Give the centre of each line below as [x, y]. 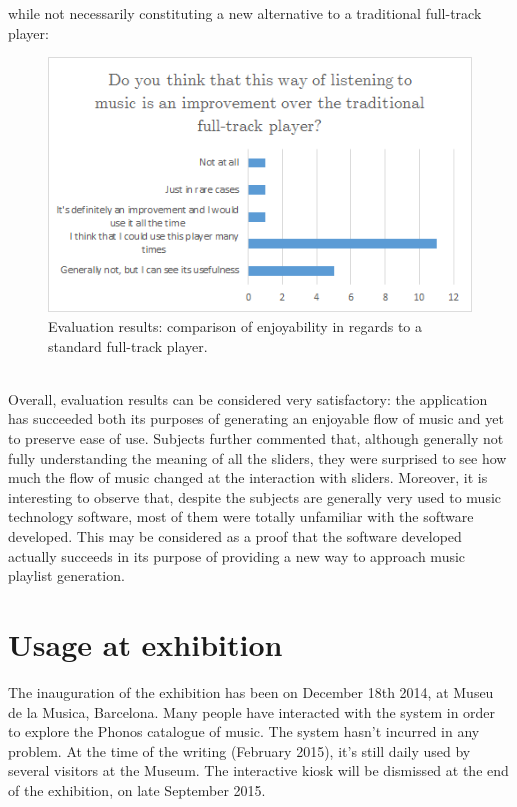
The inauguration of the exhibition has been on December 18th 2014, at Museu [251, 691]
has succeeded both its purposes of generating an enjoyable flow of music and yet [256, 418]
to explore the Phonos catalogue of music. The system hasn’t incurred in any [244, 731]
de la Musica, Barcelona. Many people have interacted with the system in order [252, 711]
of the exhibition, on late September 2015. [137, 789]
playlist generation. [66, 575]
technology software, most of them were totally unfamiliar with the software [241, 516]
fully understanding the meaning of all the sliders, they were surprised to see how [257, 457]
